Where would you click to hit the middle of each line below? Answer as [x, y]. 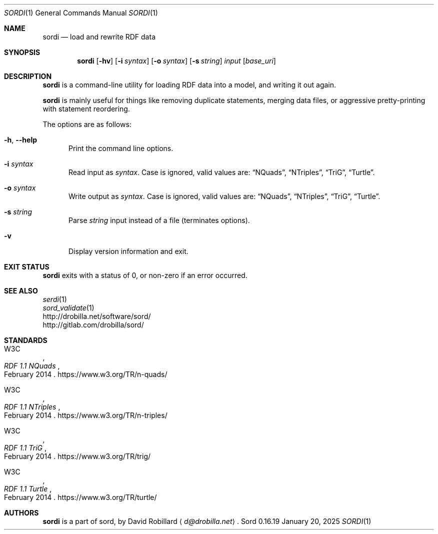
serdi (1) [55, 299]
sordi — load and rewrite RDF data [99, 37]
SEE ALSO [21, 291]
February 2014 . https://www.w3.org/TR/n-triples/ [86, 415]
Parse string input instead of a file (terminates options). [159, 220]
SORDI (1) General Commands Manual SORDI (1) [81, 13]
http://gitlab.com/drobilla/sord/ [93, 325]
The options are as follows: [87, 124]
